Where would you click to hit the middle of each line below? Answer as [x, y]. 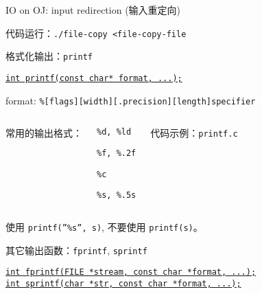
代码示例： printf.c [194, 133]
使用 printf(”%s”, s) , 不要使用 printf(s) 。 [104, 226]
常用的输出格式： [44, 133]
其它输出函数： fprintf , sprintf [76, 250]
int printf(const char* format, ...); [94, 78]
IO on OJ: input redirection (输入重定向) [93, 10]
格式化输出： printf [49, 56]
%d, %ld [114, 132]
